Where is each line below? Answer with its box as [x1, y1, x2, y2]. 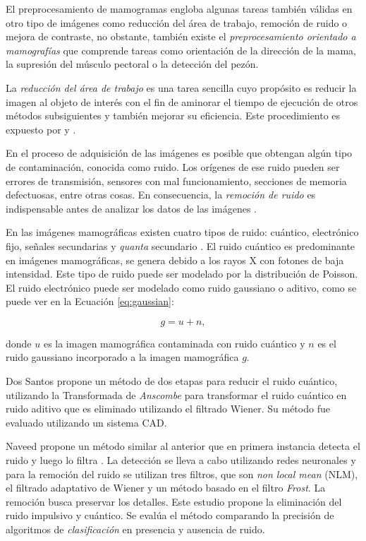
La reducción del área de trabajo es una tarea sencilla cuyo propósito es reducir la [6, 80, 357, 95]
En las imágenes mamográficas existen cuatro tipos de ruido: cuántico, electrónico [6, 225, 359, 239]
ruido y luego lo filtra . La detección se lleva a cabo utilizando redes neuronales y [6, 453, 356, 468]
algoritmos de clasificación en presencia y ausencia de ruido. [6, 522, 265, 536]
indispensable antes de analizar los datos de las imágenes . [6, 201, 257, 215]
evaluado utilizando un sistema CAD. [6, 415, 167, 429]
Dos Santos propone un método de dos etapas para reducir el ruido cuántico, [6, 374, 338, 388]
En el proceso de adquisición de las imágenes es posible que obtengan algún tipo [6, 145, 353, 160]
